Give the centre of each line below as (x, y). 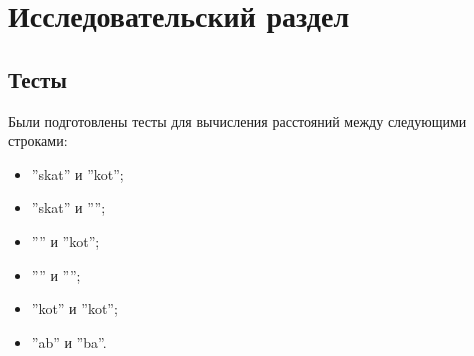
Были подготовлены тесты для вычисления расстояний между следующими (237, 120)
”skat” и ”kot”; (77, 173)
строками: (38, 140)
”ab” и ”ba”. (69, 341)
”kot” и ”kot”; (74, 308)
